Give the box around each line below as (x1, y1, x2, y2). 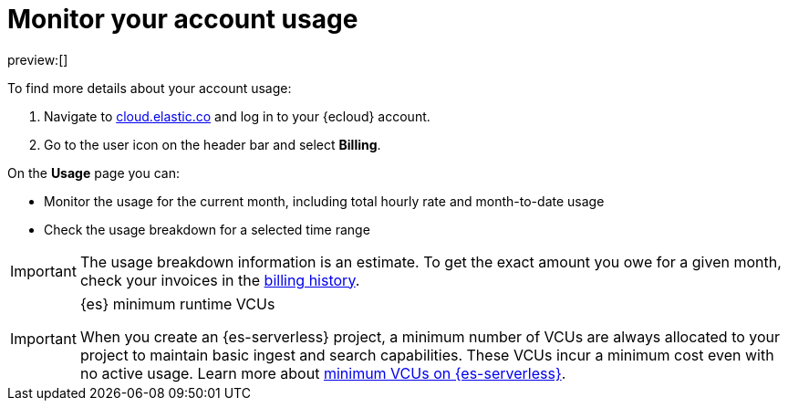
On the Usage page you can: (7, 164, 180, 181)
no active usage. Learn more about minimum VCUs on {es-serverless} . (79, 363, 566, 382)
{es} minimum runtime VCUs (79, 294, 275, 313)
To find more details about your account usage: (7, 79, 292, 96)
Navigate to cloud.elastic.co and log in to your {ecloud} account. (44, 108, 430, 124)
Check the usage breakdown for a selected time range (44, 221, 370, 237)
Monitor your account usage (7, 4, 358, 35)
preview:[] (7, 51, 68, 68)
